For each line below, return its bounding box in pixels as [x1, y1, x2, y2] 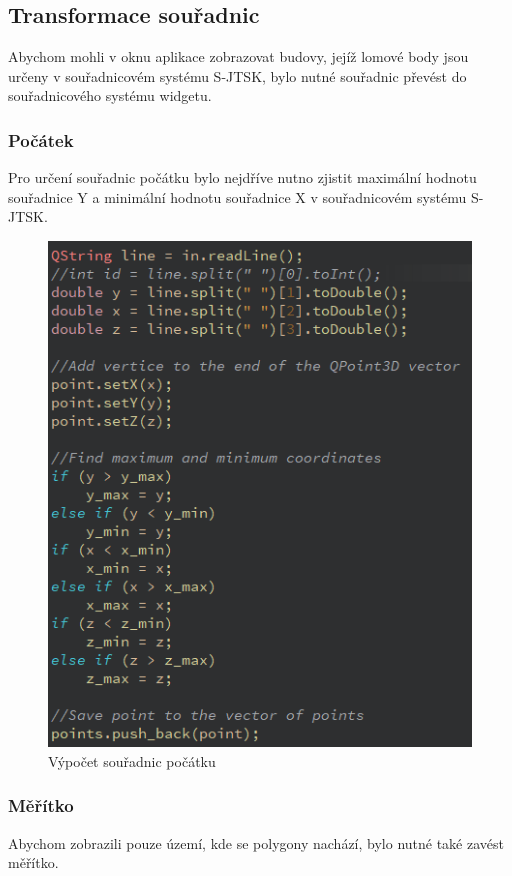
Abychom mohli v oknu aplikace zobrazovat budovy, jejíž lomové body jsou [8, 46, 469, 67]
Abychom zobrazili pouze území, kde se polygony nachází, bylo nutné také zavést [8, 832, 504, 853]
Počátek [8, 127, 74, 152]
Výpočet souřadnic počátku [48, 750, 216, 771]
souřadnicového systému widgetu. [8, 85, 212, 106]
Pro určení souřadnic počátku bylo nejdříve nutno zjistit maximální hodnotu [8, 167, 477, 188]
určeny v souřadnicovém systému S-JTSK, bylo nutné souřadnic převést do [8, 65, 467, 86]
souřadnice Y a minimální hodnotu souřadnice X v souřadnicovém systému [8, 186, 467, 207]
